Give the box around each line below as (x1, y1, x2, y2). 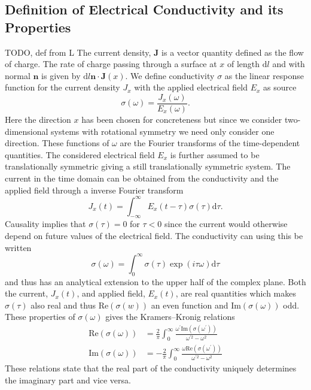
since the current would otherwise (164, 217, 288, 230)
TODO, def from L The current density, (5, 46, 151, 58)
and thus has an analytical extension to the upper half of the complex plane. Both (5, 275, 306, 288)
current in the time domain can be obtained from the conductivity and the (5, 172, 279, 184)
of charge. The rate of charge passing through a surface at (5, 58, 217, 70)
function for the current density (5, 81, 120, 93)
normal (5, 69, 31, 81)
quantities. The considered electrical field (5, 148, 155, 161)
